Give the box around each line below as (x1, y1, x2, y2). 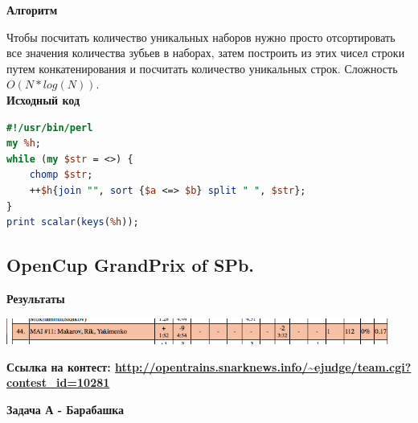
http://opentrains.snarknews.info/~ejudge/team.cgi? (115, 358, 412, 375)
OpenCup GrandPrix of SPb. (6, 253, 255, 277)
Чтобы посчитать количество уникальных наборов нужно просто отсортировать (6, 28, 395, 45)
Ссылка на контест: (6, 358, 111, 375)
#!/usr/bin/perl (6, 121, 93, 133)
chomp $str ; (29, 169, 93, 181)
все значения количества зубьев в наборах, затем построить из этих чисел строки (6, 44, 405, 61)
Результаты (6, 290, 65, 306)
